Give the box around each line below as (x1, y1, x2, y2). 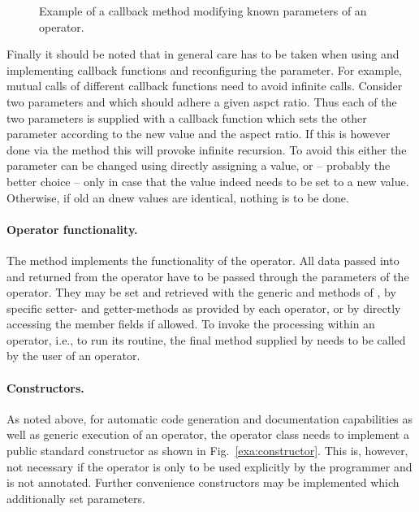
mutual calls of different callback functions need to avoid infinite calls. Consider (6, 77, 403, 94)
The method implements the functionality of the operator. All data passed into (6, 251, 400, 268)
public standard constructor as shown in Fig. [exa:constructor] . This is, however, (6, 442, 408, 459)
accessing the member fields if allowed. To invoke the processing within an (6, 315, 375, 332)
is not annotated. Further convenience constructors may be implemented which (6, 474, 400, 491)
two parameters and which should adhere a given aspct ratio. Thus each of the (6, 93, 397, 110)
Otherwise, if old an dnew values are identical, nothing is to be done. (6, 189, 349, 206)
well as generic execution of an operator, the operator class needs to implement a (6, 426, 409, 443)
